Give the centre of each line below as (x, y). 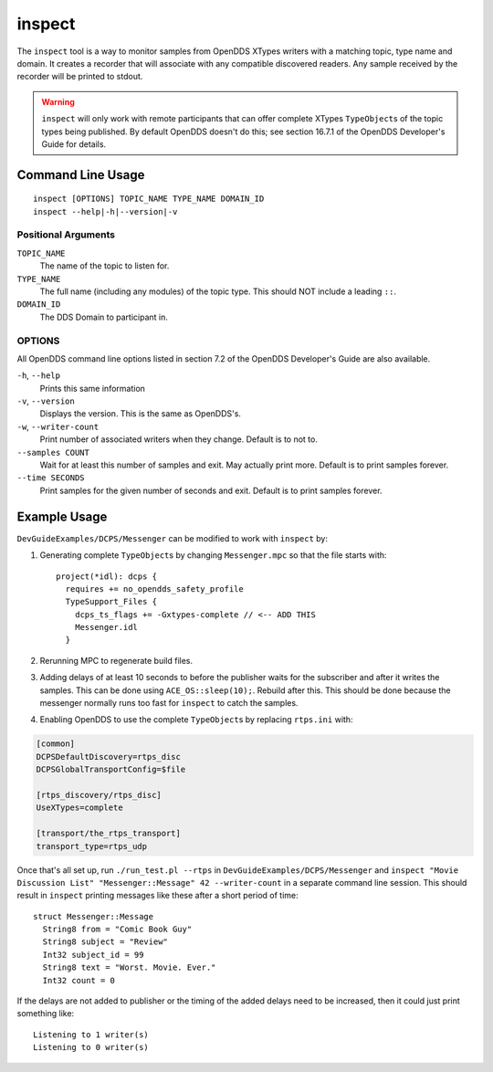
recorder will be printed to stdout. (80, 77)
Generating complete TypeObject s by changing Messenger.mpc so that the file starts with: (213, 555)
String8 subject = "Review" (105, 942)
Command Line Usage (81, 175)
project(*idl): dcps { (107, 576)
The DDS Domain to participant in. (104, 317)
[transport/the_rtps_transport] (109, 834)
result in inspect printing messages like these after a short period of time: (157, 896)
